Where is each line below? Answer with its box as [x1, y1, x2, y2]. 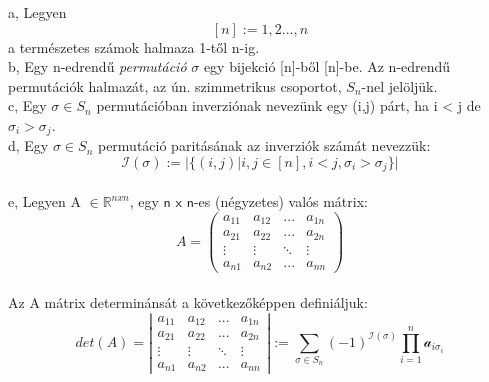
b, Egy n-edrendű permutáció [8, 56, 187, 77]
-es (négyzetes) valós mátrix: [193, 191, 368, 212]
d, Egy [8, 135, 49, 156]
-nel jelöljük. [361, 75, 438, 96]
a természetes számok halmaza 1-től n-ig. [8, 36, 260, 57]
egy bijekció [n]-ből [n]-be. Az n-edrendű [203, 56, 451, 77]
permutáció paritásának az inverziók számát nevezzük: [97, 135, 431, 156]
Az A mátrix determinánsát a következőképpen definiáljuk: [8, 291, 368, 312]
